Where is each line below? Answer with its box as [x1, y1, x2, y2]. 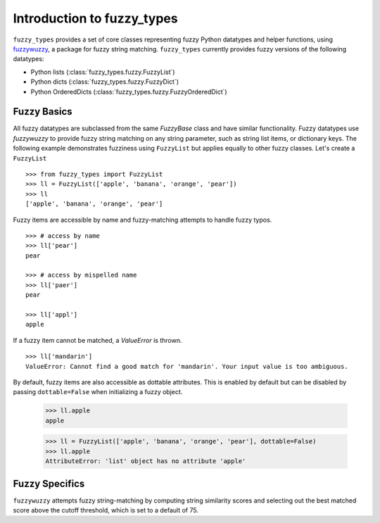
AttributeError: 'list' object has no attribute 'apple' [45, 458, 246, 465]
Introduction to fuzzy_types [13, 11, 179, 26]
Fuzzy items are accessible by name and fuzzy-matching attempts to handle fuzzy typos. [13, 215, 272, 224]
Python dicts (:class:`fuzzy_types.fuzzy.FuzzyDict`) [30, 77, 179, 86]
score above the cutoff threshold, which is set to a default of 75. [13, 506, 198, 515]
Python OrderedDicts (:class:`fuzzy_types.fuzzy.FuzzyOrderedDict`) [30, 87, 228, 96]
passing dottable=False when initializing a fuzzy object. [13, 388, 183, 396]
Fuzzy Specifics [13, 477, 85, 489]
